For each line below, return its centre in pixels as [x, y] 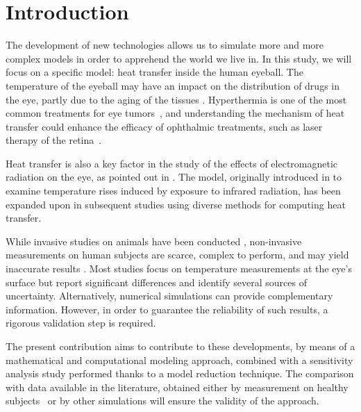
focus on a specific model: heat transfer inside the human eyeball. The [154, 72]
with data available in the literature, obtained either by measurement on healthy [177, 387]
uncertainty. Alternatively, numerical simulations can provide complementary [169, 296]
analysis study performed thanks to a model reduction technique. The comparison [180, 373]
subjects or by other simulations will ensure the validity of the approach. [162, 401]
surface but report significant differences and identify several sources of [156, 282]
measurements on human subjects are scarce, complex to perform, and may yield [177, 255]
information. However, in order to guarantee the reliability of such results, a [167, 309]
